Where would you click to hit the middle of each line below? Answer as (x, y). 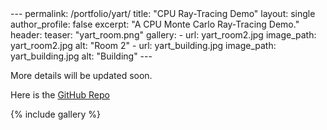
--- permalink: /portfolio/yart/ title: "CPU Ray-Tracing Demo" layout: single (163, 13)
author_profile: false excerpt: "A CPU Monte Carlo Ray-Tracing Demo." (155, 24)
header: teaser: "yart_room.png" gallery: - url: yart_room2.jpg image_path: (163, 35)
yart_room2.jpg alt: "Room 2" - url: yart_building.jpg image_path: (143, 45)
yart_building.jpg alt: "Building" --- (81, 56)
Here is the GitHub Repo (60, 95)
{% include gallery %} (56, 114)
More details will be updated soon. (81, 75)
